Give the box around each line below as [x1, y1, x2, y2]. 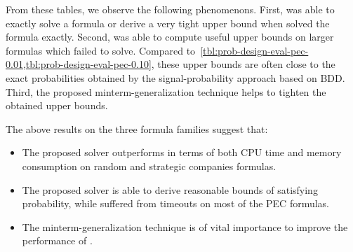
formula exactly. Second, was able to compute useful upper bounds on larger [6, 29, 334, 44]
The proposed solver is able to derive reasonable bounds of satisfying [22, 182, 318, 197]
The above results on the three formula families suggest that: [6, 121, 268, 136]
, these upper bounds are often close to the [151, 57, 335, 71]
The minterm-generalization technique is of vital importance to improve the [22, 219, 348, 234]
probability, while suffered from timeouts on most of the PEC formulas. [22, 196, 330, 211]
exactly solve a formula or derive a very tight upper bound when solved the [6, 15, 330, 30]
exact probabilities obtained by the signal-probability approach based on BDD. [6, 70, 345, 85]
